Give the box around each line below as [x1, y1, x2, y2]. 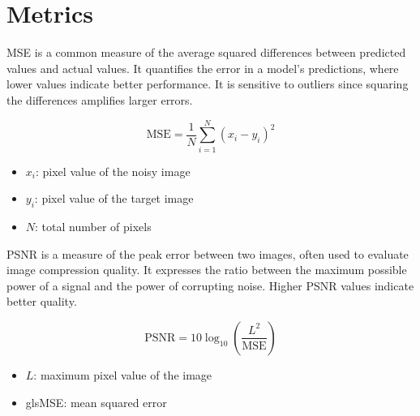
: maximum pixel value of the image [33, 366, 212, 383]
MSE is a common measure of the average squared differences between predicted [6, 44, 406, 61]
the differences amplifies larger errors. [6, 91, 193, 108]
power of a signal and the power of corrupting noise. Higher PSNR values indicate [6, 277, 414, 294]
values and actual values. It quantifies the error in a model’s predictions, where [6, 59, 399, 76]
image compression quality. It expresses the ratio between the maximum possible [6, 261, 407, 278]
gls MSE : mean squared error [25, 393, 167, 410]
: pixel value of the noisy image [35, 162, 191, 179]
